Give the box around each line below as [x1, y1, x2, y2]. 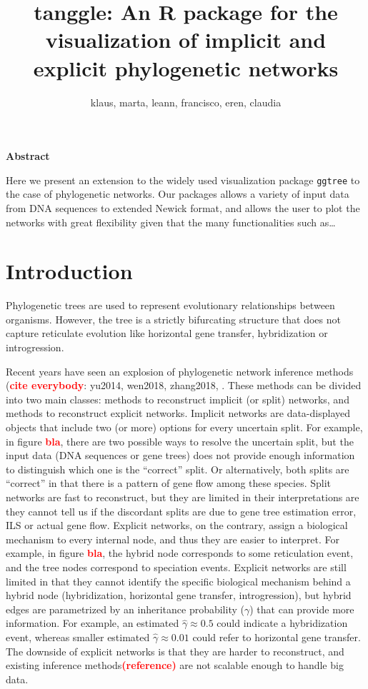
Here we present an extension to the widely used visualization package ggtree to [6, 172, 360, 187]
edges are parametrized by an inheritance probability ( [6, 601, 244, 616]
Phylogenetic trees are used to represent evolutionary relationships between [6, 298, 335, 313]
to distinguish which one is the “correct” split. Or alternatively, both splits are [6, 461, 349, 476]
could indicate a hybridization [217, 615, 348, 630]
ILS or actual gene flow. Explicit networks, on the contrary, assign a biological [6, 518, 348, 533]
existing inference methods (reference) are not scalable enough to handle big [6, 658, 344, 673]
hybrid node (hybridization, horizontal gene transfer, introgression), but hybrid [6, 588, 352, 603]
